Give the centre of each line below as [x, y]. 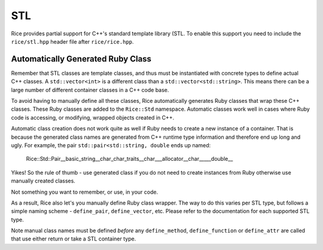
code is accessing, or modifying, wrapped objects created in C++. [93, 117]
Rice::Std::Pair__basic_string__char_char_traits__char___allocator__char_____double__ [129, 159]
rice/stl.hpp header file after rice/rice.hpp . [72, 41]
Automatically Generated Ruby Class [81, 59]
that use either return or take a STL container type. [74, 239]
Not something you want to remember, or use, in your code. [85, 192]
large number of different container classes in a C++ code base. [90, 90]
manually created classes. [43, 181]
